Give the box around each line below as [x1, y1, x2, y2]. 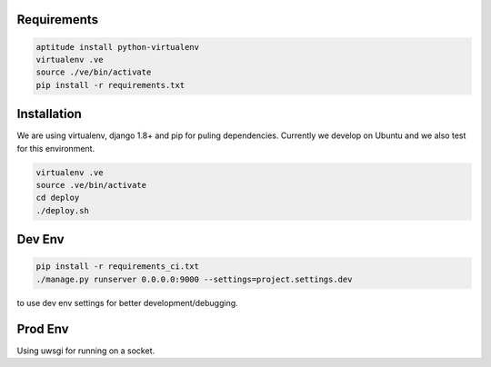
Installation [16, 106, 82, 122]
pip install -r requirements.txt [35, 80, 185, 90]
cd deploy [35, 193, 80, 203]
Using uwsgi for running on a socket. [16, 345, 155, 356]
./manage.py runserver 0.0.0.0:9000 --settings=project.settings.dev [35, 273, 353, 284]
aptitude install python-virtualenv [35, 42, 200, 52]
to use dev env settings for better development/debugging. [16, 297, 238, 308]
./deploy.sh [35, 205, 90, 215]
